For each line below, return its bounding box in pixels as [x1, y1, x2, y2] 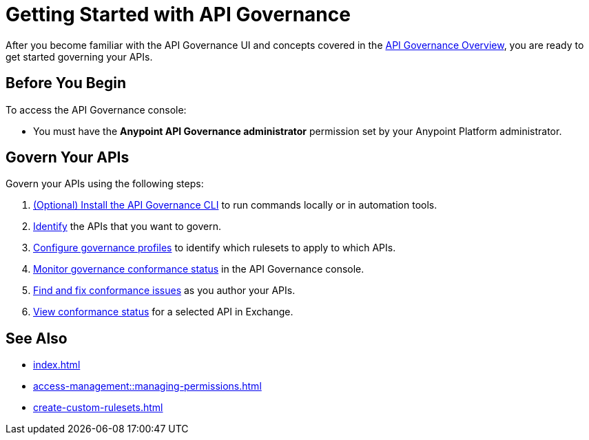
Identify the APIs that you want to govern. [33, 220, 221, 233]
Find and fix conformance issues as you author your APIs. [33, 284, 296, 297]
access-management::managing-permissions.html [33, 380, 262, 392]
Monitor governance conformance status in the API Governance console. [33, 263, 364, 275]
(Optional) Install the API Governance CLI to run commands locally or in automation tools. [33, 199, 437, 211]
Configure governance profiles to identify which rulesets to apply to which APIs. [33, 242, 396, 254]
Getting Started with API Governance [6, 3, 351, 26]
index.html [33, 359, 81, 371]
